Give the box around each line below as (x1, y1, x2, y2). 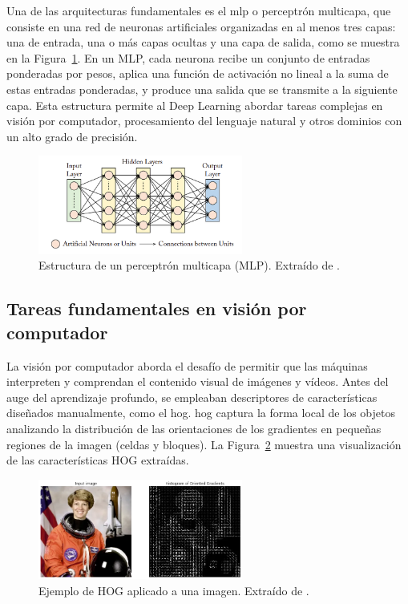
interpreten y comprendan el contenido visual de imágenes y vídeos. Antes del (6, 373, 389, 390)
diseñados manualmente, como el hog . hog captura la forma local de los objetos (6, 404, 395, 421)
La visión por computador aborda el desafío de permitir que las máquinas (6, 357, 368, 374)
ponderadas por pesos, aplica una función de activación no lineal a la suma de (6, 65, 389, 82)
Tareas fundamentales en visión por (6, 296, 307, 321)
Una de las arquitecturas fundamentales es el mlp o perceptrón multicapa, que (6, 2, 391, 18)
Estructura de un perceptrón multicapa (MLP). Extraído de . (38, 257, 341, 274)
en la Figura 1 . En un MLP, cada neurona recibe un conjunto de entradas (6, 49, 370, 66)
